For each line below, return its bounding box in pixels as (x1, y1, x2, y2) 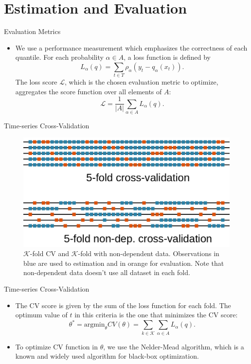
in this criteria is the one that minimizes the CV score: (74, 310, 238, 320)
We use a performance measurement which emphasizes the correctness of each (15, 42, 248, 52)
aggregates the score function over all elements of (15, 86, 162, 96)
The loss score (15, 77, 57, 87)
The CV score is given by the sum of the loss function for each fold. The (15, 300, 231, 310)
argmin (84, 321, 105, 329)
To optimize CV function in (15, 341, 98, 351)
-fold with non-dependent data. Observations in (78, 248, 219, 259)
